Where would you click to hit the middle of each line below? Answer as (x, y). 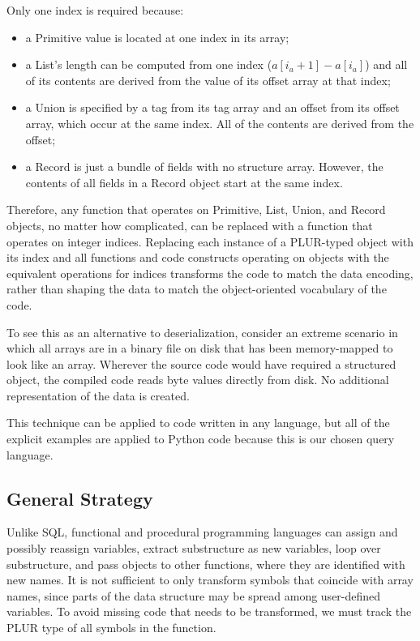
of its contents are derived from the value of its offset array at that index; (208, 80)
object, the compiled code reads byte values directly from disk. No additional (198, 380)
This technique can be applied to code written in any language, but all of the (198, 423)
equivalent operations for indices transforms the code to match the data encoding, (210, 273)
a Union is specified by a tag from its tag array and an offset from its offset (212, 107)
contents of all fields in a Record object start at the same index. (184, 182)
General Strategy (80, 498)
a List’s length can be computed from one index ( (149, 64)
